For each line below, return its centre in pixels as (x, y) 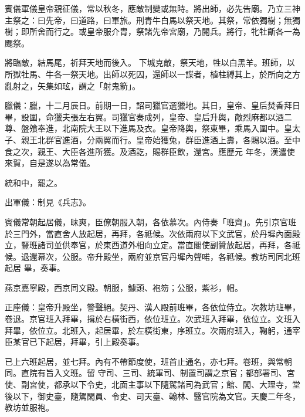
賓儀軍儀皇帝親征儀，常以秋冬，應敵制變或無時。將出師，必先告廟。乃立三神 (152, 8)
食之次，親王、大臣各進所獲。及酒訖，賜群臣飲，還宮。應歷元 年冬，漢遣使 (150, 151)
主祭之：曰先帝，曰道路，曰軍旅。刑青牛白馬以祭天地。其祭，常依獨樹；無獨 (152, 20)
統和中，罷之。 (33, 182)
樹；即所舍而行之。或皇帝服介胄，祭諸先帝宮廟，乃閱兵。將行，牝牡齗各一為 (152, 31)
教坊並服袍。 (29, 407)
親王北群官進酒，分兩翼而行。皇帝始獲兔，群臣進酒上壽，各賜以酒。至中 (160, 139)
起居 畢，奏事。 (35, 268)
